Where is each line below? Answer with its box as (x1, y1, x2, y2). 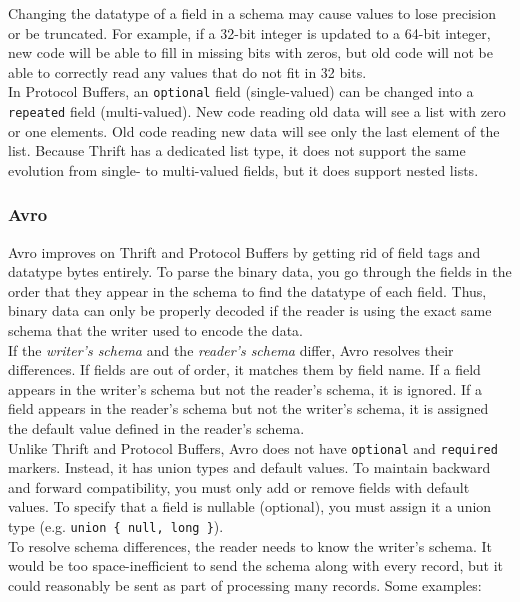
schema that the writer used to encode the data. (8, 320, 303, 341)
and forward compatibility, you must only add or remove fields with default (8, 476, 470, 497)
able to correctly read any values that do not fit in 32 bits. (8, 61, 367, 82)
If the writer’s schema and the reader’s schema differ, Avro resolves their (8, 339, 454, 360)
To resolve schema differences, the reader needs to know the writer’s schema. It (8, 535, 492, 556)
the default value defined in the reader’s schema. (8, 418, 305, 439)
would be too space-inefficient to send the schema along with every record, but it (8, 555, 503, 576)
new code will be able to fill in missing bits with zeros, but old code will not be (8, 42, 493, 63)
